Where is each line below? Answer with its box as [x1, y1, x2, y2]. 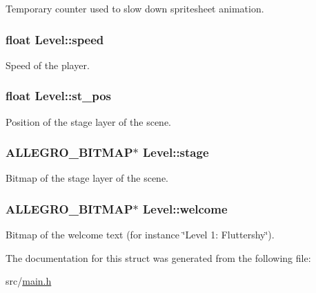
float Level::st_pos [6, 87, 111, 104]
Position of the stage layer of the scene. [6, 114, 171, 129]
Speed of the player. [6, 57, 90, 72]
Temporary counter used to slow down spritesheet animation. [6, 1, 264, 15]
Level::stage [142, 144, 209, 161]
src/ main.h [6, 274, 52, 288]
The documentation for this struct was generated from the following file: [6, 250, 311, 265]
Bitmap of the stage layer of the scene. [6, 171, 169, 185]
